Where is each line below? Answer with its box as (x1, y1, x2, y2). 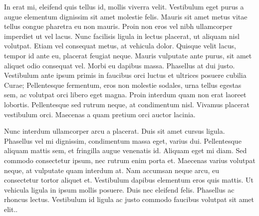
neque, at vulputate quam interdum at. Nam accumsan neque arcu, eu (4, 165, 220, 175)
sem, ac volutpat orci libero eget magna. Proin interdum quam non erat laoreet (4, 89, 247, 100)
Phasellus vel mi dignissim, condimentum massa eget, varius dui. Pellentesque (4, 135, 242, 146)
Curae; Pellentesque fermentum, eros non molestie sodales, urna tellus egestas (4, 79, 242, 90)
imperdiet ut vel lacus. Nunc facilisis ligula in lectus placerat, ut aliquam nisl (4, 30, 240, 41)
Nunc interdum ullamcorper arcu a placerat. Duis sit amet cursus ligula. (4, 126, 225, 136)
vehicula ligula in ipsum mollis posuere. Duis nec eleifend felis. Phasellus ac (4, 184, 235, 195)
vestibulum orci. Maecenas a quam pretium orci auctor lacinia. (4, 109, 196, 119)
